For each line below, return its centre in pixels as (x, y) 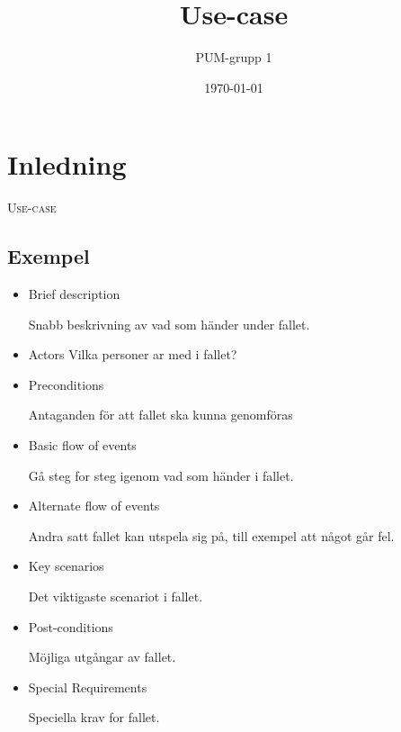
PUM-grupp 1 (234, 57)
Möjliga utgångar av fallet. (102, 657)
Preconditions (66, 384)
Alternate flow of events (94, 506)
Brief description (74, 294)
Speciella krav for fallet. (94, 717)
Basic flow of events (82, 445)
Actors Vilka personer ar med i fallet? (133, 354)
